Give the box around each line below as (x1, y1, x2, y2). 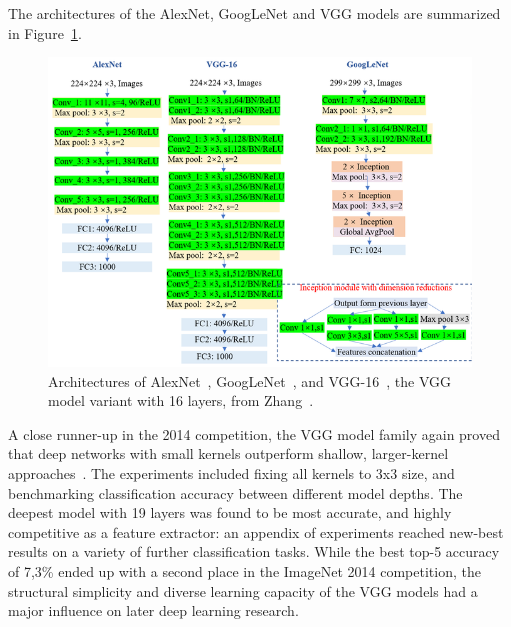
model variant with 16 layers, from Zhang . (48, 390, 314, 411)
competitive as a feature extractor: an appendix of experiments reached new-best (8, 521, 504, 542)
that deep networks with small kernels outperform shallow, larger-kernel (8, 443, 449, 464)
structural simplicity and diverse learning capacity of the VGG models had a (8, 580, 478, 601)
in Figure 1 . (8, 22, 82, 43)
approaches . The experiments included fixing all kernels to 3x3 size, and (8, 463, 455, 483)
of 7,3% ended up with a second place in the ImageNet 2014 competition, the (8, 560, 481, 581)
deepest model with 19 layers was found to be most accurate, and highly (8, 502, 452, 523)
